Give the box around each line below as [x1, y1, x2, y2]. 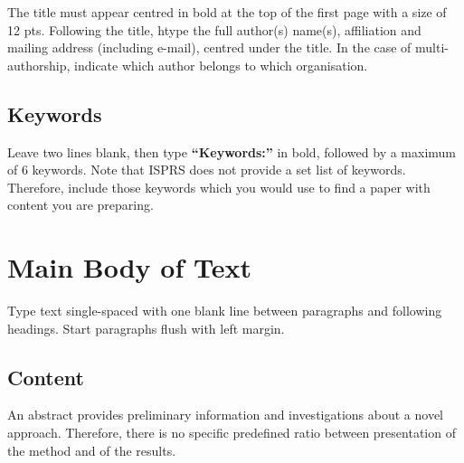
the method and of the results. [7, 440, 176, 459]
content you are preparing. [7, 195, 154, 214]
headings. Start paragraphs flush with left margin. [7, 318, 285, 337]
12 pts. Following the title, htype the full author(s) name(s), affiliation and [7, 20, 421, 39]
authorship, [7, 55, 71, 74]
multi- [415, 38, 450, 57]
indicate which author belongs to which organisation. [74, 55, 368, 74]
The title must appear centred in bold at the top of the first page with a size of [7, 3, 447, 21]
